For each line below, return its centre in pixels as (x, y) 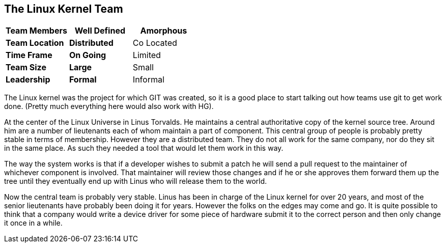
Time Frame (29, 55)
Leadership (28, 80)
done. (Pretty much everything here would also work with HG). (109, 106)
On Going (88, 55)
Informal (148, 80)
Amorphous (164, 31)
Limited (147, 55)
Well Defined (100, 31)
